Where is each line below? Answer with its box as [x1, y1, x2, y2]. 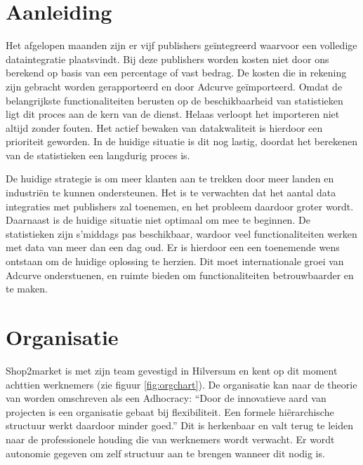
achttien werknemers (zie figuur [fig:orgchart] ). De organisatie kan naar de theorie [6, 377, 357, 391]
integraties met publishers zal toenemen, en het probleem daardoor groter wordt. [6, 198, 354, 213]
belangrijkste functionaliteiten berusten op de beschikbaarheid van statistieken [6, 93, 343, 107]
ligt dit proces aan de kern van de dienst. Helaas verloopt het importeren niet [6, 107, 340, 121]
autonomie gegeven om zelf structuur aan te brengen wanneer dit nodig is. [6, 445, 325, 460]
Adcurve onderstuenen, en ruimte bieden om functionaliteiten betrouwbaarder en [6, 267, 354, 282]
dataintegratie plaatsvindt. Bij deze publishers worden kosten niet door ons [6, 51, 329, 66]
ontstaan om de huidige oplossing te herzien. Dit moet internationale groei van [6, 254, 344, 269]
